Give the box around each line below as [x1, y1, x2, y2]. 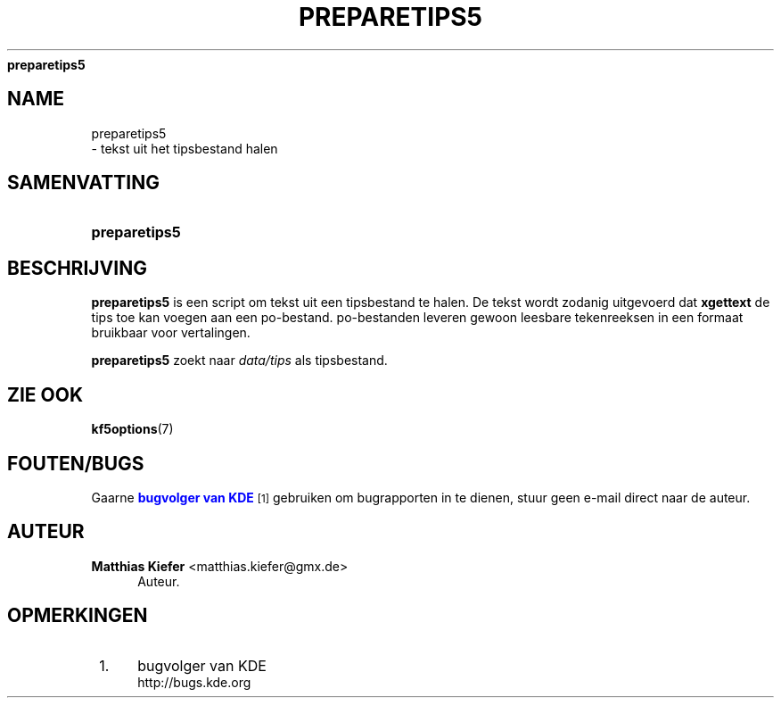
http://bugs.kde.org [137, 674, 251, 690]
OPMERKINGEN [7, 604, 148, 627]
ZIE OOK [7, 383, 84, 406]
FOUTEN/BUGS [7, 452, 144, 475]
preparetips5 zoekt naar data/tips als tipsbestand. [91, 352, 388, 369]
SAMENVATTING [7, 171, 160, 195]
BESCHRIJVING [7, 256, 147, 279]
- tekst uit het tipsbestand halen [91, 140, 278, 156]
